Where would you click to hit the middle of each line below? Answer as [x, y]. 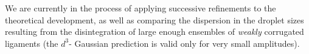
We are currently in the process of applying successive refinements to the [141, 8]
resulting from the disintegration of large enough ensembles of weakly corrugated [154, 31]
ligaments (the [32, 43]
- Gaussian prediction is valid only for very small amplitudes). [184, 43]
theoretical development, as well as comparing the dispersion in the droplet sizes [154, 19]
